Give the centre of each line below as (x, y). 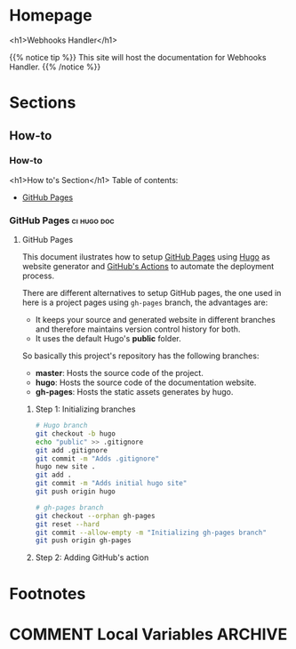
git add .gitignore (72, 450)
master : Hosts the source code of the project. (120, 373)
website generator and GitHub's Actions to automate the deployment (148, 267)
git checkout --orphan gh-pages (95, 516)
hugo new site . (65, 467)
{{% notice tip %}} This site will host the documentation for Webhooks (138, 57)
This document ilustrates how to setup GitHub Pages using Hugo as (146, 257)
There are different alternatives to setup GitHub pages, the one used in (152, 293)
